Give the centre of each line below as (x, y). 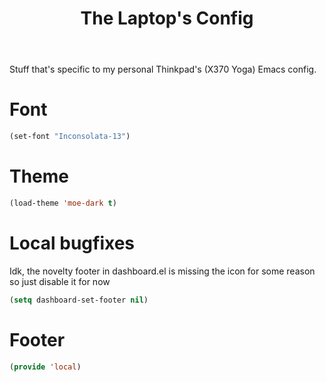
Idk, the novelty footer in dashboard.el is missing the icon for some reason (162, 271)
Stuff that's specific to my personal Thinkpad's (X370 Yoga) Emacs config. (163, 69)
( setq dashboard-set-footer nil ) (79, 300)
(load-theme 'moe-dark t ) (63, 203)
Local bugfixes (72, 243)
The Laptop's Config (167, 18)
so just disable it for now (60, 281)
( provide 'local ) (45, 367)
